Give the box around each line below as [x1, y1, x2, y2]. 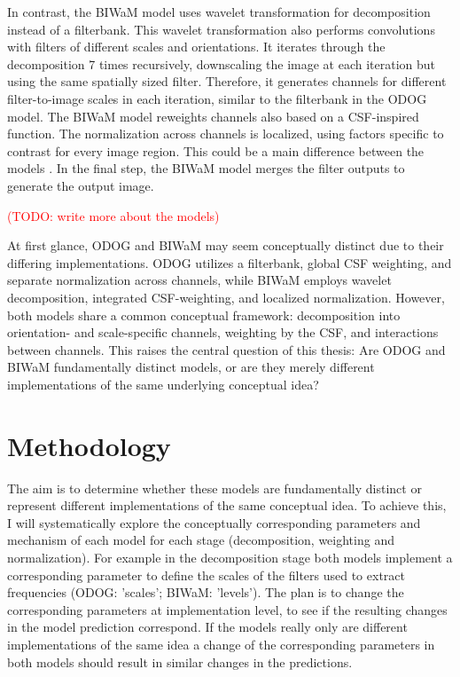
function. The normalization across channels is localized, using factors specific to [7, 124, 444, 143]
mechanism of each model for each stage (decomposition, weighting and [7, 531, 394, 549]
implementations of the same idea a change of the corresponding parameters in [7, 634, 435, 653]
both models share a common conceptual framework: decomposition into [7, 305, 401, 324]
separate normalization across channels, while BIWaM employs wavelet [7, 271, 392, 289]
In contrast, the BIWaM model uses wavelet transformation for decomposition [7, 3, 431, 20]
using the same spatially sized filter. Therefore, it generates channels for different [7, 72, 447, 91]
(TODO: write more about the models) [7, 206, 220, 224]
